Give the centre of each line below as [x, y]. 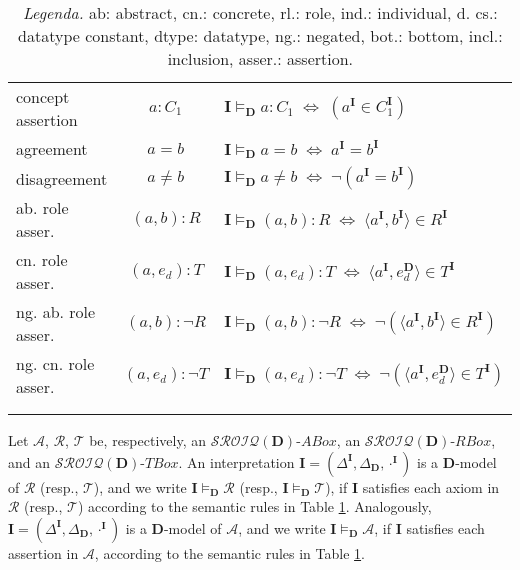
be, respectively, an [147, 440]
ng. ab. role [56, 311]
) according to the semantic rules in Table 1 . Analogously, [254, 506]
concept [43, 96]
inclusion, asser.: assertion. [260, 58]
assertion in [43, 552]
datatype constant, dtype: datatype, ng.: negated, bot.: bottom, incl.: [260, 35]
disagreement [62, 178]
